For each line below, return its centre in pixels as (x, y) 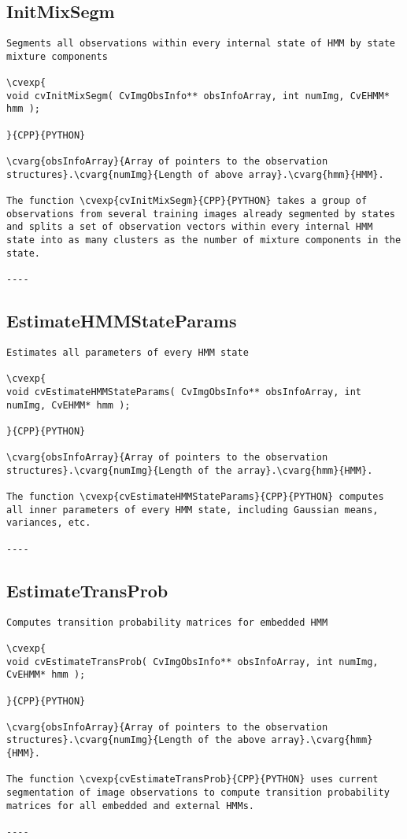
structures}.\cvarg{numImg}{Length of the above (136, 740)
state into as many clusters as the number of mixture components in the (204, 240)
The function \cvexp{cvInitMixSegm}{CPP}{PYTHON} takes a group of (187, 201)
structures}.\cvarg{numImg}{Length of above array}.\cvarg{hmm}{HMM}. (195, 174)
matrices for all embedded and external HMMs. (130, 806)
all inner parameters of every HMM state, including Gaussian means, (192, 510)
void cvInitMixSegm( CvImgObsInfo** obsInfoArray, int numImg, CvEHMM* (198, 96)
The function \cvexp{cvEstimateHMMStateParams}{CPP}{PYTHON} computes (195, 497)
